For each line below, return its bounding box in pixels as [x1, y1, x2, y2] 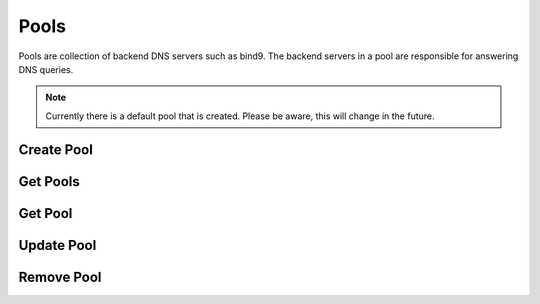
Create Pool [18, 141, 94, 158]
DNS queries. [18, 63, 74, 75]
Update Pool [18, 236, 97, 254]
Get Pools [18, 173, 80, 190]
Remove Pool [18, 268, 102, 285]
